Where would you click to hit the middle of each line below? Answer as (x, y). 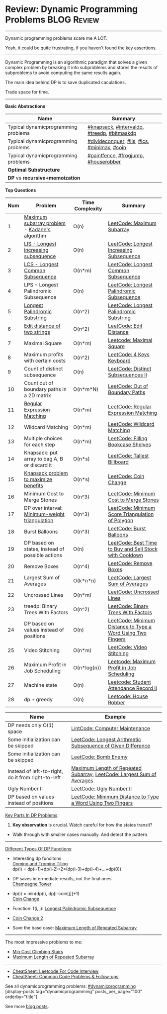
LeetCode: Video (128, 647)
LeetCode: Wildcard (131, 424)
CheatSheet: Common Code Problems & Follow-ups (65, 976)
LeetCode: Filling (128, 438)
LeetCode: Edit (125, 326)
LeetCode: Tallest (128, 456)
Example (115, 717)
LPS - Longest (41, 284)
